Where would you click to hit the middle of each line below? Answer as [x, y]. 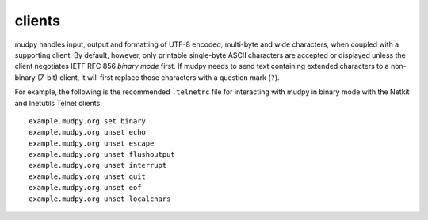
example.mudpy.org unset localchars [100, 199]
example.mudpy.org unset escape [92, 143]
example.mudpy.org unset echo [88, 132]
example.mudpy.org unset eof [85, 188]
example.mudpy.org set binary [88, 121]
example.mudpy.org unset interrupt [98, 165]
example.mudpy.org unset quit [88, 176]
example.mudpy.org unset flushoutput [102, 155]
